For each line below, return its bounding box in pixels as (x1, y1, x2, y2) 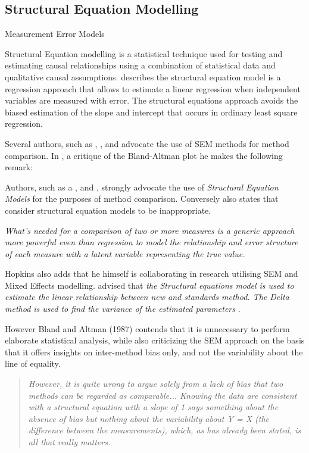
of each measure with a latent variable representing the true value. (5, 247, 245, 260)
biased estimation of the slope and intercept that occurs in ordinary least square (5, 105, 298, 118)
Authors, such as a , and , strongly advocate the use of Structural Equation (5, 180, 279, 193)
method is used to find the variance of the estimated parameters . (5, 302, 241, 315)
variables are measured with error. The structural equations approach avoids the (5, 94, 298, 107)
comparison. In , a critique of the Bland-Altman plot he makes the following (5, 149, 283, 161)
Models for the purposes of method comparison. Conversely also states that (5, 192, 279, 205)
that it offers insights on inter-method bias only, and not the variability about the (5, 345, 303, 358)
